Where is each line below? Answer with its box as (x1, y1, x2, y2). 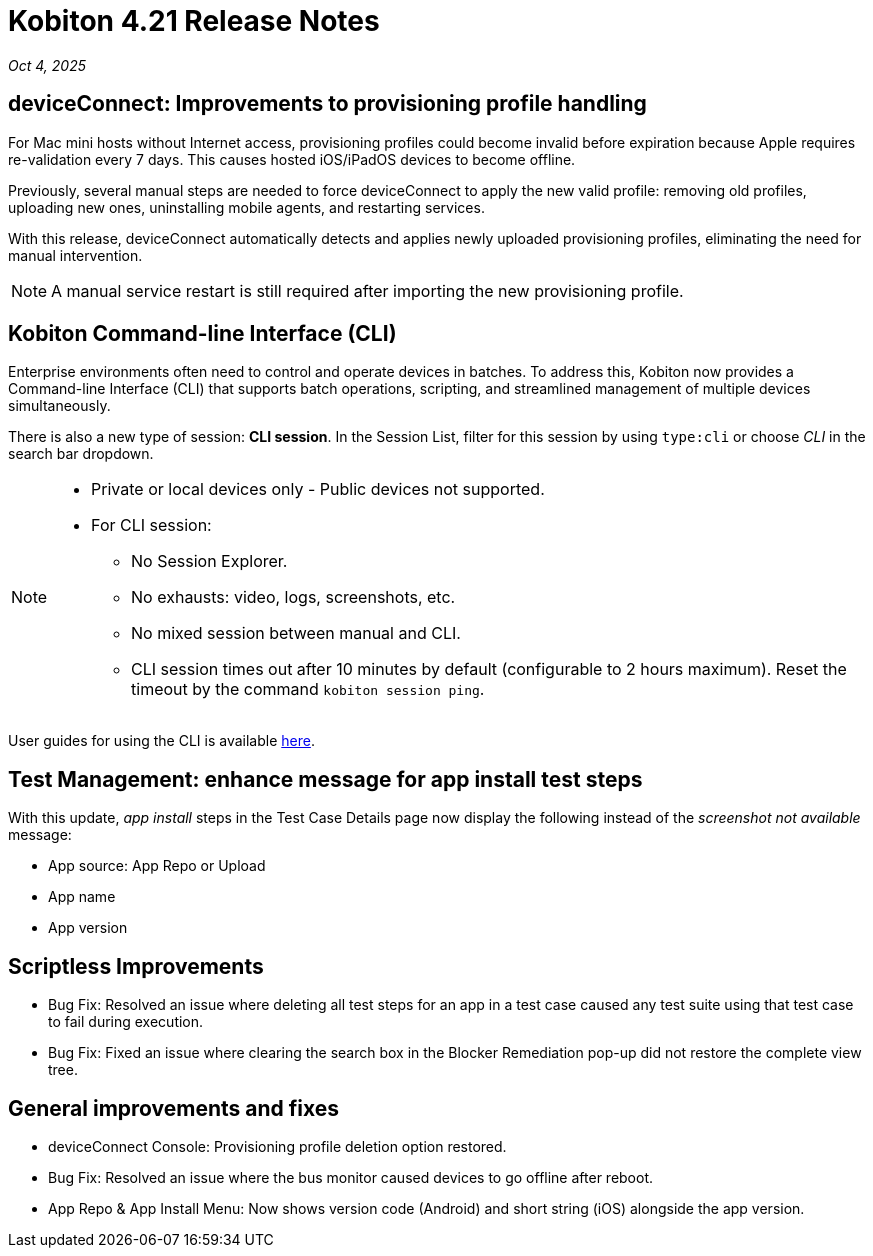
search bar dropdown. (8, 445, 154, 463)
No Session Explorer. (131, 551, 288, 572)
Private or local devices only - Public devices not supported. (91, 479, 545, 500)
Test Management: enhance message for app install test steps (8, 766, 643, 792)
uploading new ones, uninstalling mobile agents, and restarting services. (8, 198, 485, 216)
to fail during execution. (48, 1013, 204, 1031)
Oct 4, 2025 (8, 56, 86, 74)
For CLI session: (91, 515, 212, 536)
